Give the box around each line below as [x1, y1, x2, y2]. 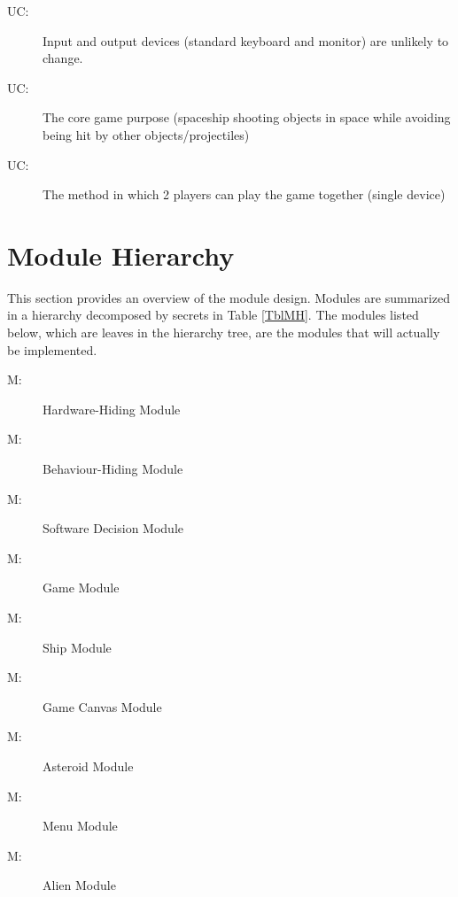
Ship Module [43, 638, 112, 656]
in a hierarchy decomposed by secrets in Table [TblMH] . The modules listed [7, 305, 419, 324]
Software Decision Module [43, 519, 183, 537]
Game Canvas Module [43, 697, 162, 715]
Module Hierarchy [7, 236, 235, 273]
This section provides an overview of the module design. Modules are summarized [7, 288, 450, 306]
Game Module [43, 578, 120, 597]
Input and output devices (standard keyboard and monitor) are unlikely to [43, 31, 449, 50]
